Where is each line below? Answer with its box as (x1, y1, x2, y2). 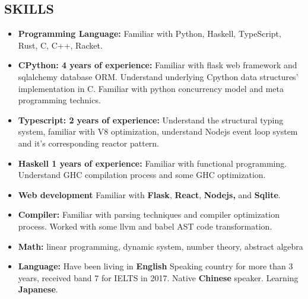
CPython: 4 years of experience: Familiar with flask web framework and (18, 59, 297, 71)
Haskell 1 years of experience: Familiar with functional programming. (18, 157, 287, 169)
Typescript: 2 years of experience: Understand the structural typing (18, 113, 284, 126)
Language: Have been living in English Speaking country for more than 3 (18, 260, 293, 272)
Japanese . (18, 283, 58, 295)
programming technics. (18, 94, 101, 106)
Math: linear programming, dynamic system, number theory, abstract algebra (18, 240, 303, 252)
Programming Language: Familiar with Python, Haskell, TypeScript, (18, 27, 281, 40)
